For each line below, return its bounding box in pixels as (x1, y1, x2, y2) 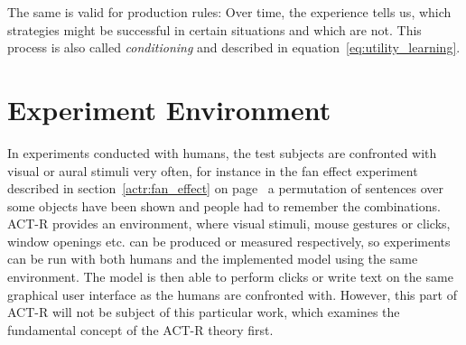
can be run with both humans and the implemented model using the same (7, 249, 418, 268)
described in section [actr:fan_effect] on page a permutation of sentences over (7, 179, 444, 198)
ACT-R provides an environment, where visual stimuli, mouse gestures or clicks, (7, 214, 451, 233)
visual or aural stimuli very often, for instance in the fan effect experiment (7, 161, 418, 180)
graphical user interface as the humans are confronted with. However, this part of (7, 284, 457, 303)
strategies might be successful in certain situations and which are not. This (7, 20, 422, 39)
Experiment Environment (7, 90, 331, 127)
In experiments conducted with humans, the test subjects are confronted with (7, 143, 437, 162)
